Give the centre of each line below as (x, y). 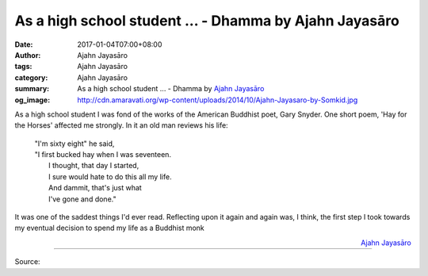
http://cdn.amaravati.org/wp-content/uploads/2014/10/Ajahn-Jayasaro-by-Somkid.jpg (218, 100)
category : (31, 77)
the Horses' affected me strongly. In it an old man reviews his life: (122, 125)
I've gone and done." (82, 199)
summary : (32, 89)
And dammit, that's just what (95, 188)
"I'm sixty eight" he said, (75, 144)
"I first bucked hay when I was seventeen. (103, 155)
